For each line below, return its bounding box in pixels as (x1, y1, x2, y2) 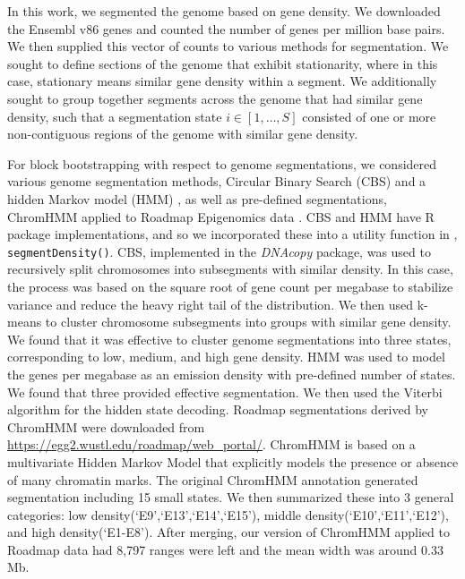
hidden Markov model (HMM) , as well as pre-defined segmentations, (7, 189, 387, 208)
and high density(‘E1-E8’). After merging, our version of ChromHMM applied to (7, 523, 450, 541)
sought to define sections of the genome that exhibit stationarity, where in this (7, 54, 438, 72)
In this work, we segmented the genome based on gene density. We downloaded (7, 2, 441, 20)
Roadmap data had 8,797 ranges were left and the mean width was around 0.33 (7, 540, 443, 558)
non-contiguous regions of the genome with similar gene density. (7, 124, 358, 143)
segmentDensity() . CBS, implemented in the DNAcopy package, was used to (7, 242, 431, 260)
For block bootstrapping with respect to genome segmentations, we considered (7, 154, 437, 173)
